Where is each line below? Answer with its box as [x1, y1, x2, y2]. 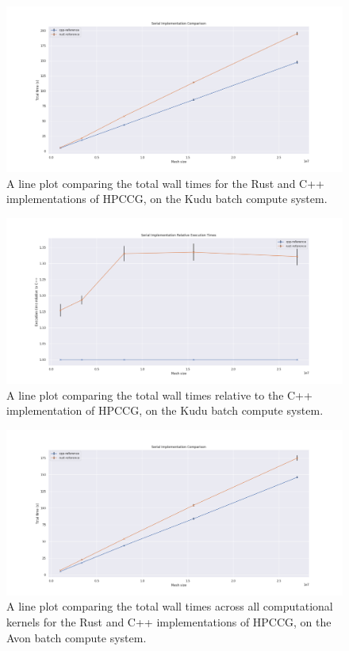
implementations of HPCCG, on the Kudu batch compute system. [6, 190, 328, 207]
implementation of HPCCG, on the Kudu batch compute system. [6, 402, 324, 419]
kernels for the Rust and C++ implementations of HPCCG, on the [6, 614, 332, 630]
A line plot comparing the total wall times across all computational [6, 598, 333, 615]
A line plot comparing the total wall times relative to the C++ [6, 386, 313, 403]
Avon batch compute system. [6, 629, 147, 645]
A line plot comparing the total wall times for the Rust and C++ [6, 174, 324, 191]
